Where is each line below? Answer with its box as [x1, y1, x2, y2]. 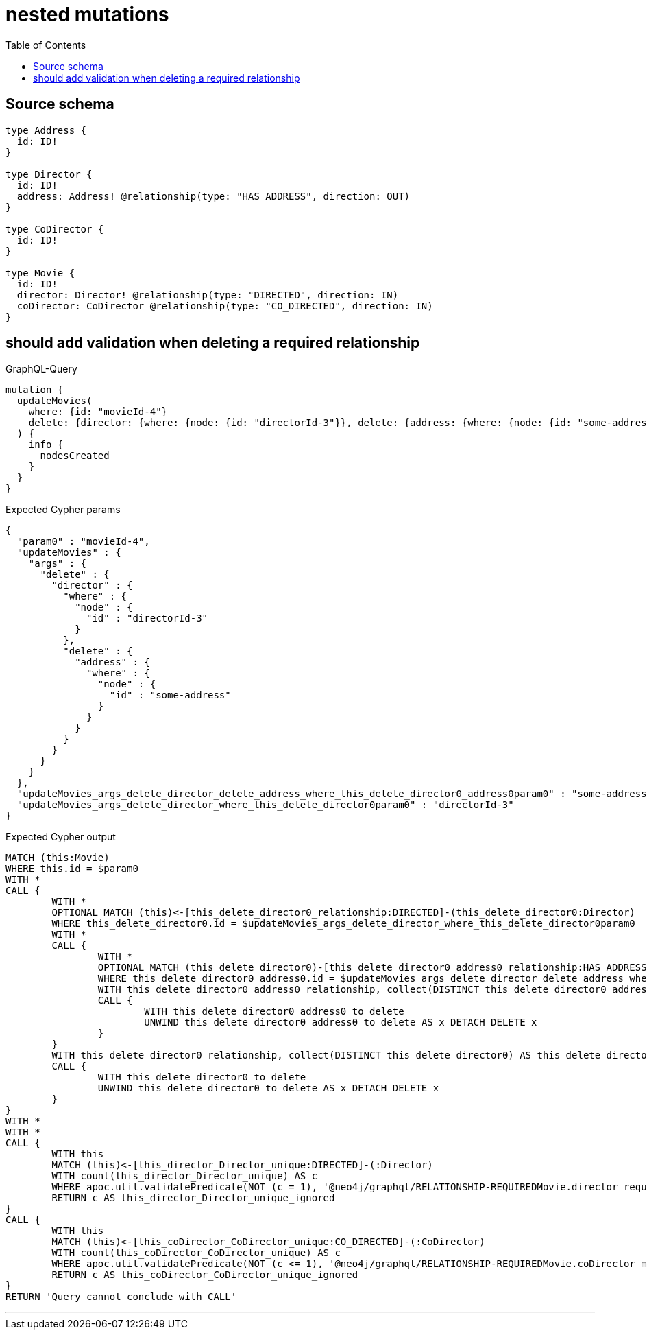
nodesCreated [40, 450, 110, 462]
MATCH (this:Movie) [5, 852, 110, 864]
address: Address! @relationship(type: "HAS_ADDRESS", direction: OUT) [16, 190, 411, 202]
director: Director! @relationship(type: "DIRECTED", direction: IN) [16, 289, 399, 300]
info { [28, 439, 64, 451]
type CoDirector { [5, 223, 104, 235]
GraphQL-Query [5, 363, 77, 375]
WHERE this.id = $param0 [5, 863, 138, 875]
